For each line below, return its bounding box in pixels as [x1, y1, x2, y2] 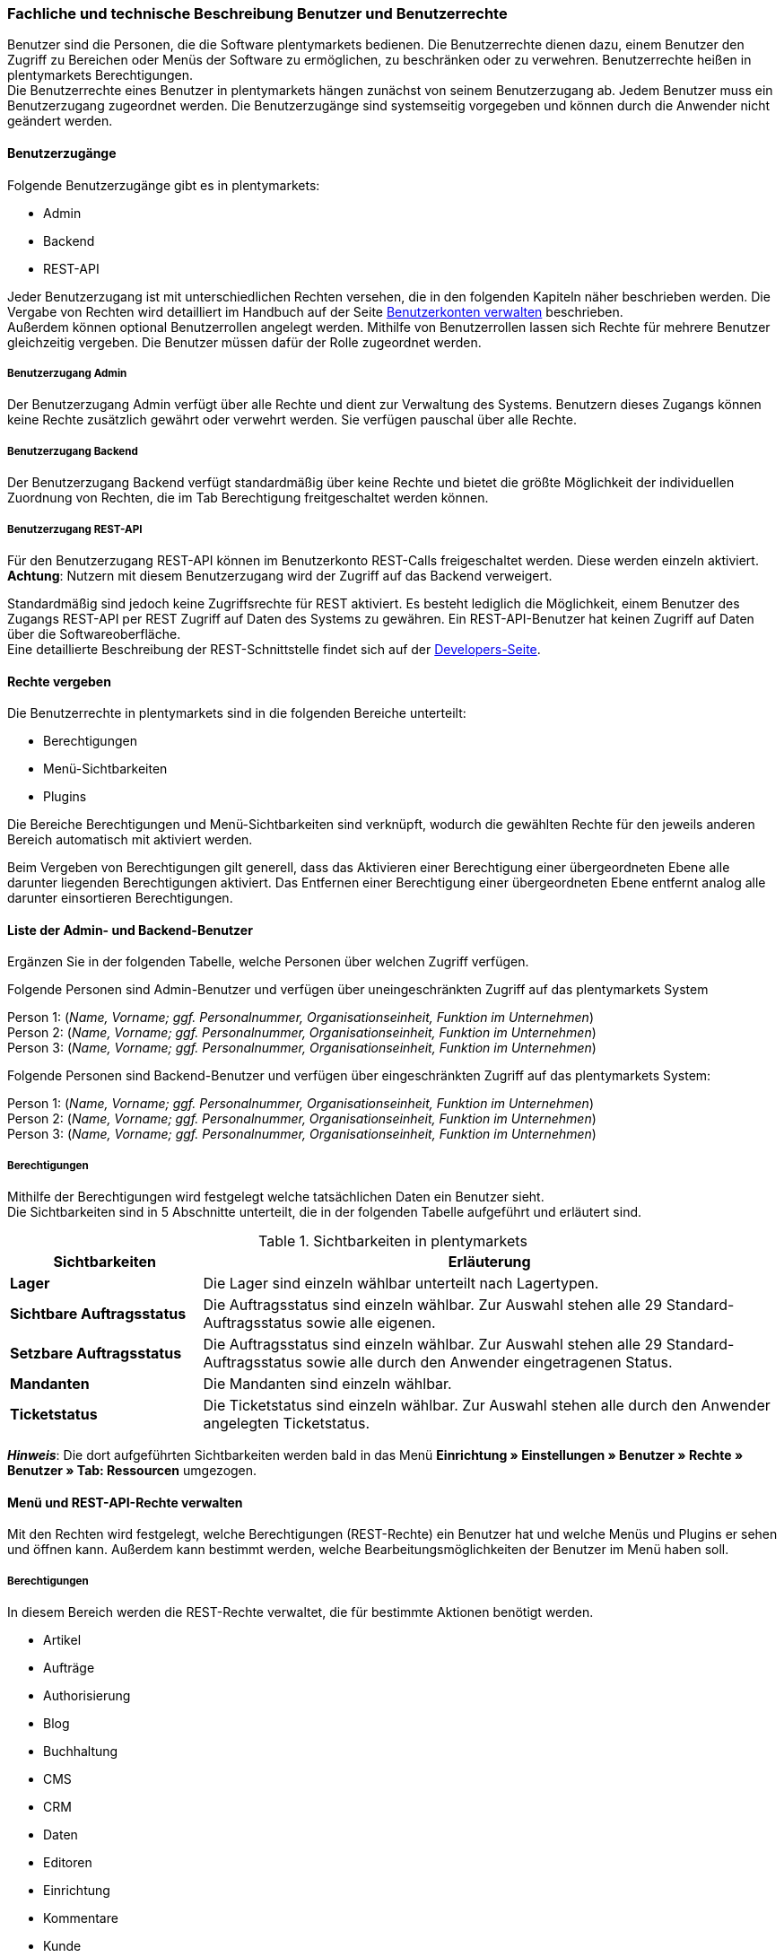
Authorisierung [43, 1688, 131, 1704]
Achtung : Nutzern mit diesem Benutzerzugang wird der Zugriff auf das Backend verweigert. [7, 567, 553, 583]
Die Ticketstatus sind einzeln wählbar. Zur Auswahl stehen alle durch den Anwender [203, 1396, 771, 1415]
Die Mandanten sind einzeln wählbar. [203, 1375, 452, 1393]
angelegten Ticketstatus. [203, 1414, 370, 1433]
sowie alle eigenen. [306, 1314, 436, 1332]
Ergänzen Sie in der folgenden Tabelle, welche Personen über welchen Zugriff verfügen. [7, 954, 529, 970]
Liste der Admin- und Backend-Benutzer [7, 922, 253, 938]
